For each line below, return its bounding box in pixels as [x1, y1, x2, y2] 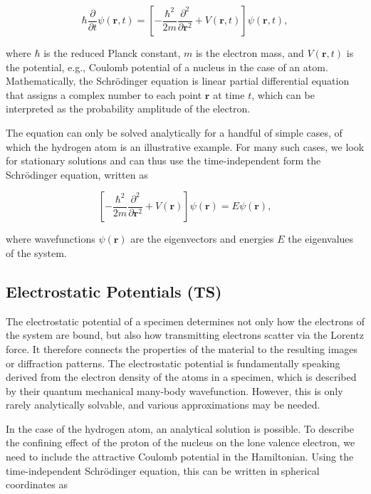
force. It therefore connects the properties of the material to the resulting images [6, 341, 358, 356]
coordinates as [6, 477, 68, 492]
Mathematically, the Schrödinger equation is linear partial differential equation [6, 73, 350, 88]
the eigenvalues [288, 231, 354, 246]
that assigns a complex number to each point [6, 87, 202, 102]
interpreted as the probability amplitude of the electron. [6, 101, 251, 116]
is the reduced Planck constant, [43, 46, 181, 60]
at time [213, 87, 245, 102]
